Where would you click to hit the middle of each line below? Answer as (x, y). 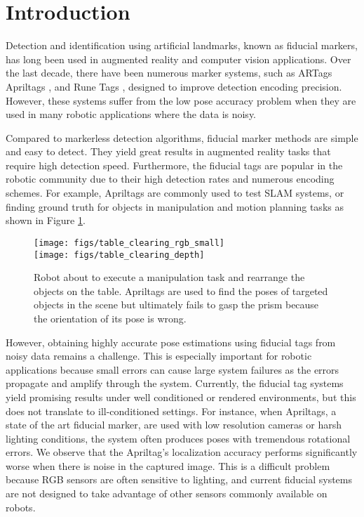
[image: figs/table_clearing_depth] (119, 255)
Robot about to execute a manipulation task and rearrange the (169, 277)
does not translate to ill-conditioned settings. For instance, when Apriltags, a (171, 411)
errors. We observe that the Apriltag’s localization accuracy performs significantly (182, 452)
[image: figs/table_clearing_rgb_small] (129, 243)
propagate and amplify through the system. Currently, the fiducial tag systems (175, 383)
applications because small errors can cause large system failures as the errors (173, 369)
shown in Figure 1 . (46, 220)
